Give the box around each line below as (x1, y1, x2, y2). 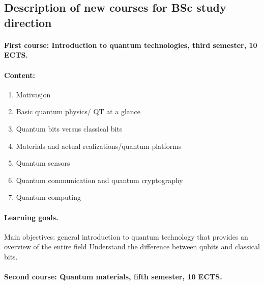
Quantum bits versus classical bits (16, 123, 123, 134)
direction (4, 14, 52, 30)
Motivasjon (16, 89, 51, 99)
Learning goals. (4, 212, 58, 222)
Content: (4, 69, 36, 80)
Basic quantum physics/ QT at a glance (16, 106, 141, 117)
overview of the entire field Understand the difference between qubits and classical (4, 241, 260, 252)
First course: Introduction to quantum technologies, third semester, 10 (4, 39, 257, 50)
